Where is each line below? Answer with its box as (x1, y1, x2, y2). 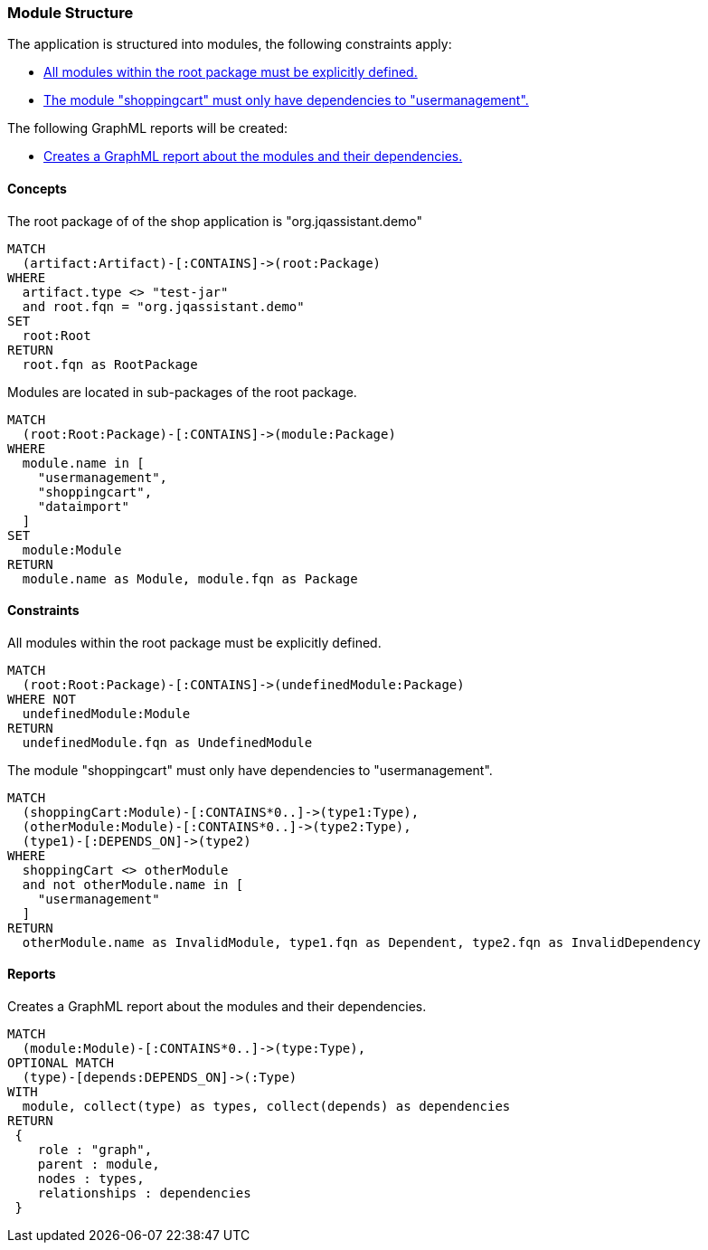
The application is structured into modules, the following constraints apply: (7, 36, 452, 52)
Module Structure (7, 4, 134, 22)
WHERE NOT (7, 691, 76, 706)
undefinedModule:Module (22, 705, 191, 721)
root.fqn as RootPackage (22, 356, 198, 372)
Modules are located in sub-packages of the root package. (7, 384, 357, 400)
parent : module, (37, 1157, 160, 1172)
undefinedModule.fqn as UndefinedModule (22, 734, 313, 750)
